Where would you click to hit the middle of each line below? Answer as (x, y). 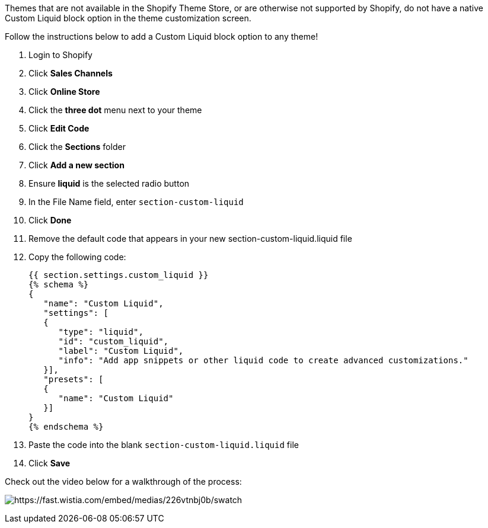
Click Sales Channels (71, 73)
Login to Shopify (60, 55)
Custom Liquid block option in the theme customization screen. (128, 18)
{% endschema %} (66, 427)
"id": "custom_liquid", (114, 341)
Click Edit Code (59, 128)
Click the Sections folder (77, 147)
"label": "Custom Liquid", (121, 351)
